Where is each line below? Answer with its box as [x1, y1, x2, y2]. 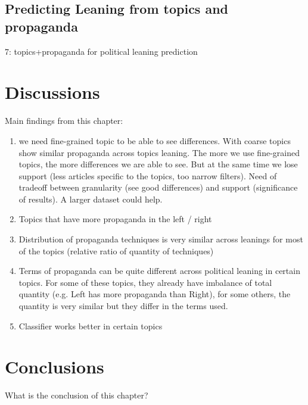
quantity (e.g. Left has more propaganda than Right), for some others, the [18, 288, 291, 300]
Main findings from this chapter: [5, 114, 123, 127]
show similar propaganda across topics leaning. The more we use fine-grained [18, 146, 300, 158]
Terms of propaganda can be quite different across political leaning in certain [18, 264, 300, 277]
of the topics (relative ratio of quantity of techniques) [18, 244, 214, 257]
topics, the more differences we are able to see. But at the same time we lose [18, 158, 298, 170]
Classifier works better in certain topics [18, 319, 163, 332]
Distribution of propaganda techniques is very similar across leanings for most [18, 233, 303, 245]
